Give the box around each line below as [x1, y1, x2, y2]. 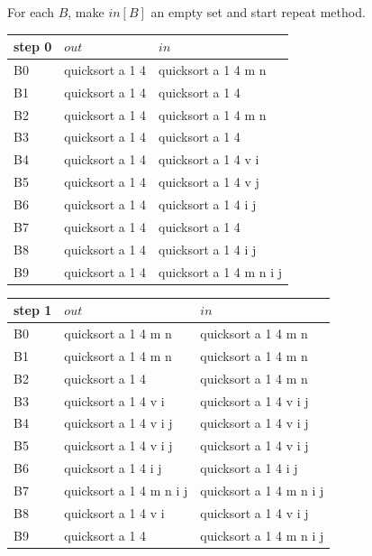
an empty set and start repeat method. [150, 3, 366, 21]
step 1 [14, 301, 52, 320]
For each [7, 3, 54, 21]
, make [68, 3, 104, 21]
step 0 [14, 37, 52, 56]
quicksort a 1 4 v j [159, 172, 259, 191]
